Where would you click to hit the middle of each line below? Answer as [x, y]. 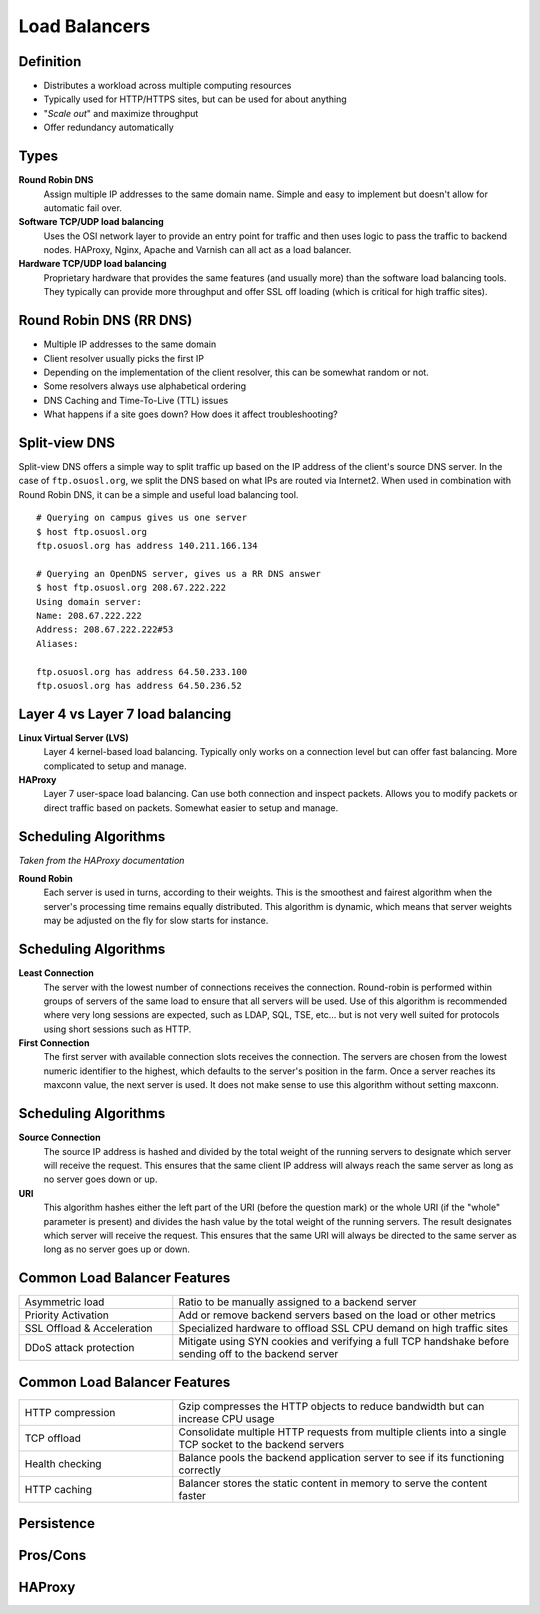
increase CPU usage [226, 1418]
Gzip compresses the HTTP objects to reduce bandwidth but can [331, 1406]
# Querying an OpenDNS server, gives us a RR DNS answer [179, 573]
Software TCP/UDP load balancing [91, 222]
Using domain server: [89, 601]
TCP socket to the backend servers [261, 1444]
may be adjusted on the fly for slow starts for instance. [156, 921]
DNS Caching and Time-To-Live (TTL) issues [136, 400]
